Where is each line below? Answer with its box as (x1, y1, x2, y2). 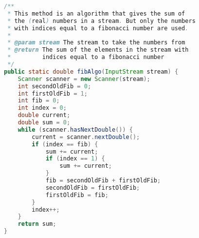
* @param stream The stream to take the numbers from (7, 39, 185, 46)
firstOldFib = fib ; (45, 191, 109, 198)
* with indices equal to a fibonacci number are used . (7, 24, 189, 32)
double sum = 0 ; (18, 119, 71, 126)
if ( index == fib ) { (32, 140, 98, 148)
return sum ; (18, 220, 56, 228)
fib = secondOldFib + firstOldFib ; (45, 177, 161, 184)
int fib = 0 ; (18, 97, 60, 104)
